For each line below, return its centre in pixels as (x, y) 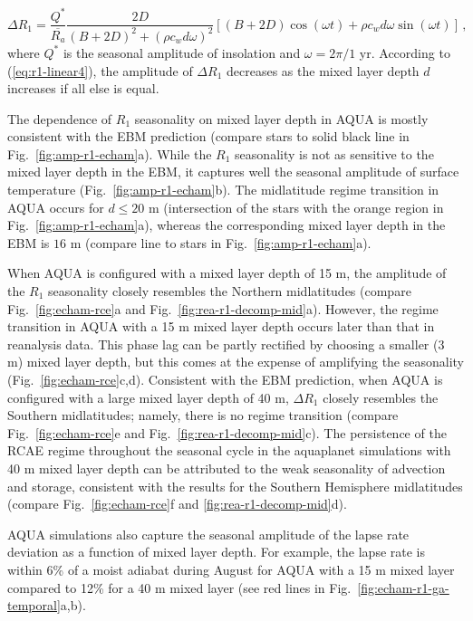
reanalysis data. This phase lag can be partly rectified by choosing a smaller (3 (226, 344)
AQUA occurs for (56, 207)
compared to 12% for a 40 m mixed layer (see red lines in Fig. (179, 587)
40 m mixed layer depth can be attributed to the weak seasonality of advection (227, 468)
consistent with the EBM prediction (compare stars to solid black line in (208, 136)
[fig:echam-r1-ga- (403, 587)
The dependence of (60, 118)
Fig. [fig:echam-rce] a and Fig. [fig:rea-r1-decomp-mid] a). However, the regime (223, 308)
